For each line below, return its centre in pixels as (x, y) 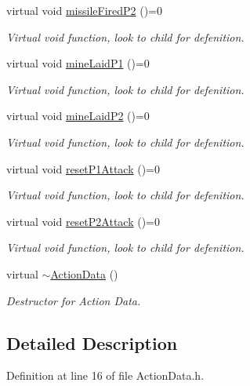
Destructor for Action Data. (74, 300)
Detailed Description (92, 342)
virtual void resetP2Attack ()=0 (83, 221)
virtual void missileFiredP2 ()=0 (85, 10)
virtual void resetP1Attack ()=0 (83, 168)
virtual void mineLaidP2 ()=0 (78, 116)
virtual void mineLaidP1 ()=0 (78, 63)
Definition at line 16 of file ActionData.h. (105, 375)
